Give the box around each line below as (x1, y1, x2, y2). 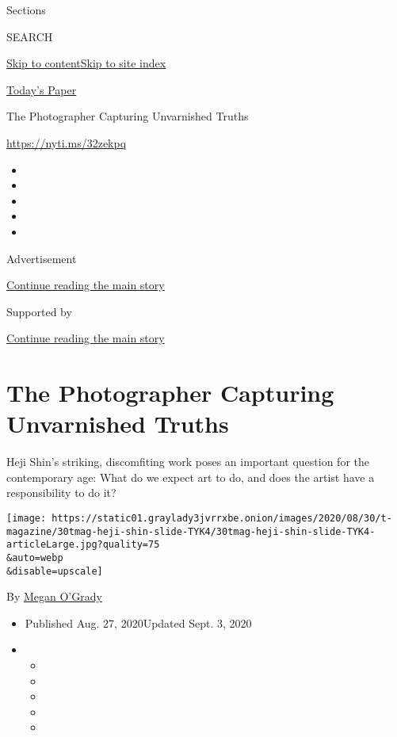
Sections (6, 2, 46, 17)
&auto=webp (6, 552, 63, 563)
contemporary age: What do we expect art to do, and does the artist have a (6, 468, 375, 485)
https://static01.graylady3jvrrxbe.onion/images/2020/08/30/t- (52, 513, 392, 524)
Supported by (6, 303, 72, 319)
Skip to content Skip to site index (6, 55, 166, 71)
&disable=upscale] (6, 565, 103, 577)
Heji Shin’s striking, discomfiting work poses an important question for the (6, 453, 369, 470)
